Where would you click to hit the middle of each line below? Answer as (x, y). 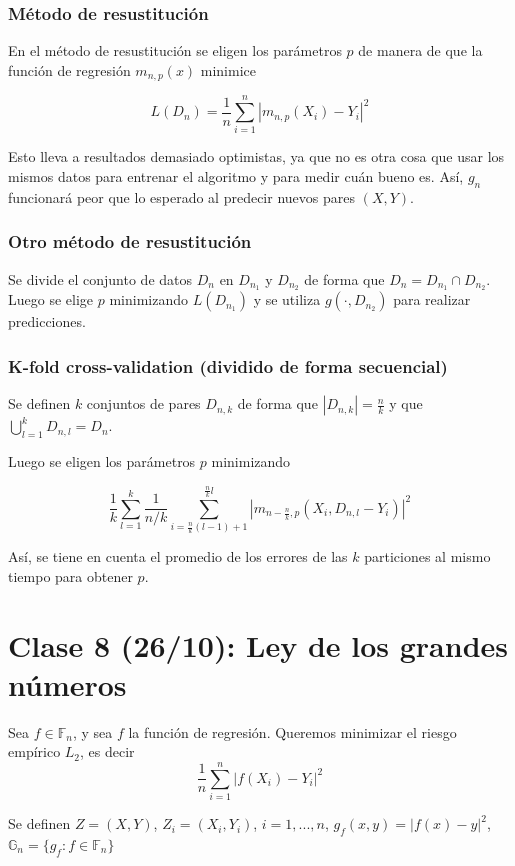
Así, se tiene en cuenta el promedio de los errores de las (178, 556)
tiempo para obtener (70, 575)
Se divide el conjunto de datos (100, 278)
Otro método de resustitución (130, 241)
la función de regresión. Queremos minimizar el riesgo (292, 731)
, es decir (107, 751)
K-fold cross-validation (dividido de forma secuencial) (228, 365)
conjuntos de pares (143, 403)
